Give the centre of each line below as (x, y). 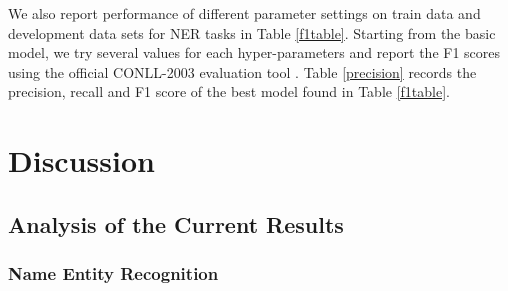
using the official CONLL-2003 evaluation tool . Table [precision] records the (242, 71)
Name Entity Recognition (113, 273)
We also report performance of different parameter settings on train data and (244, 13)
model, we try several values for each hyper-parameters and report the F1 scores (254, 52)
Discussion (81, 160)
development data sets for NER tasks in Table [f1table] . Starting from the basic (252, 32)
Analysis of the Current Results (176, 223)
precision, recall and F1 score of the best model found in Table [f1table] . (229, 91)
